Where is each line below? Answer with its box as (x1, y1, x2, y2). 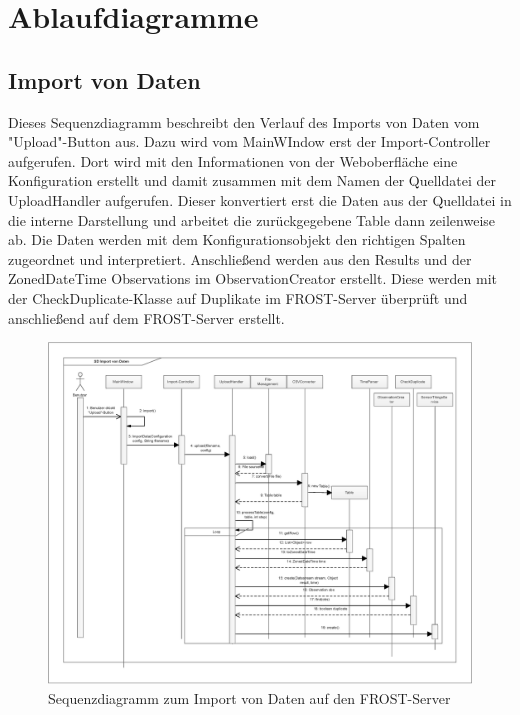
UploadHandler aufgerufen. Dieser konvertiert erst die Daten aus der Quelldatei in (8, 189, 512, 210)
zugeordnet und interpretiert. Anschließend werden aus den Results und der (8, 248, 472, 269)
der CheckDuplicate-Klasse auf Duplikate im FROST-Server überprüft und (8, 287, 468, 308)
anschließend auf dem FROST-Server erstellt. (8, 307, 285, 328)
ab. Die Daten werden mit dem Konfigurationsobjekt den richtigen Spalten (8, 229, 466, 250)
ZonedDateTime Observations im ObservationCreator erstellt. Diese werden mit (8, 268, 498, 289)
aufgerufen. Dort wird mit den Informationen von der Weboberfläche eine (8, 150, 458, 171)
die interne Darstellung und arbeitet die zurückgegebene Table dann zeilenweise (8, 209, 496, 230)
